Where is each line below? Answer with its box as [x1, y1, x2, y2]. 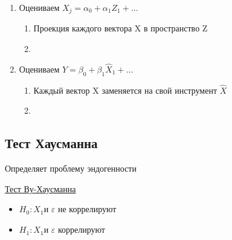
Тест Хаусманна [5, 134, 98, 152]
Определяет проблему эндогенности [5, 162, 137, 175]
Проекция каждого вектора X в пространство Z [33, 22, 208, 34]
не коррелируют [57, 203, 117, 215]
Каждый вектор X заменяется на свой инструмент [33, 83, 217, 96]
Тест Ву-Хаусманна [5, 182, 76, 195]
